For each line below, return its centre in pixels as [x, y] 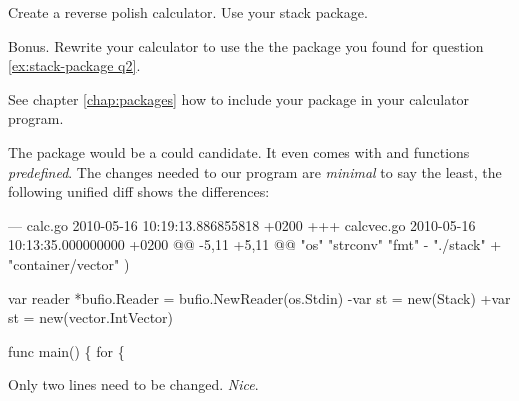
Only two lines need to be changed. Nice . [133, 384]
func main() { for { [66, 350]
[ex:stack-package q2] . [74, 65]
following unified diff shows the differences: [139, 191]
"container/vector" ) [69, 263]
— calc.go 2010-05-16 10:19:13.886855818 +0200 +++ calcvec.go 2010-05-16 [242, 224]
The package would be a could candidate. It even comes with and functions [239, 151]
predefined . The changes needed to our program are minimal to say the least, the [255, 171]
